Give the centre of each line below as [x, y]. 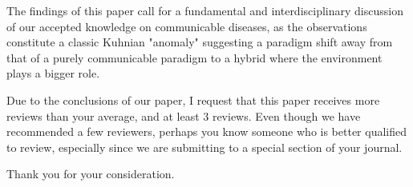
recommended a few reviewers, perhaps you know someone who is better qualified [207, 131]
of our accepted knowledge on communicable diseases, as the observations [187, 26]
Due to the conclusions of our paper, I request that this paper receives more [193, 99]
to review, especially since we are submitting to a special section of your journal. [204, 147]
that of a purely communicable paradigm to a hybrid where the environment [194, 57]
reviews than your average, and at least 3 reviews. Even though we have [184, 115]
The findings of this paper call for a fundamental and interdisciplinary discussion [205, 10]
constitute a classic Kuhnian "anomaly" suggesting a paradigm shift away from [200, 42]
